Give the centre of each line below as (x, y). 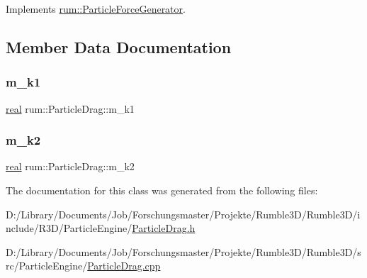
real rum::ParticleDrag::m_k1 (70, 108)
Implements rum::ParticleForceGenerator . (96, 9)
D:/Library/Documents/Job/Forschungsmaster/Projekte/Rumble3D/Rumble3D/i (183, 214)
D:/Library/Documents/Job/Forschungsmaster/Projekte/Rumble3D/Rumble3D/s (183, 251)
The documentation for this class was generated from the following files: (162, 190)
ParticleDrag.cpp (124, 266)
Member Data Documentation (119, 46)
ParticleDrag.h (164, 228)
